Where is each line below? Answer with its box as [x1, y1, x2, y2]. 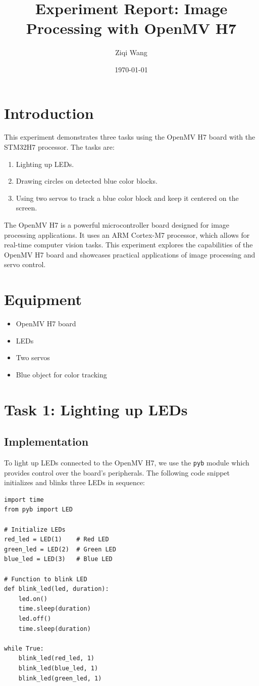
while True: [4, 645, 44, 652]
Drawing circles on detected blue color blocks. [16, 176, 158, 186]
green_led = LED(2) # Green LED [4, 545, 116, 553]
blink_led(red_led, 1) [18, 655, 94, 662]
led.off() [18, 615, 51, 623]
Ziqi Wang [115, 47, 147, 58]
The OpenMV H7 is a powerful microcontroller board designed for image [4, 220, 230, 230]
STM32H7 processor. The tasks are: [4, 142, 115, 152]
